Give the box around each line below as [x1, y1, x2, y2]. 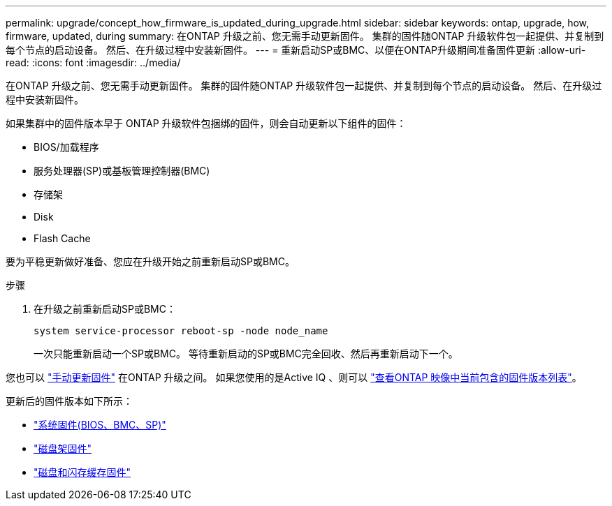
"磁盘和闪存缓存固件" [34, 466, 131, 478]
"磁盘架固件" [34, 442, 92, 454]
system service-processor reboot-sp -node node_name [34, 325, 328, 336]
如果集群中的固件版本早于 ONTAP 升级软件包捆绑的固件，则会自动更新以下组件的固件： [6, 117, 407, 129]
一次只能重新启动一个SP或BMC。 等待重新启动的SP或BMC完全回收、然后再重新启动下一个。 [34, 348, 458, 359]
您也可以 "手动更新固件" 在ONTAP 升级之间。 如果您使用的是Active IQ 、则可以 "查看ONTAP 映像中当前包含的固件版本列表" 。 [6, 371, 582, 383]
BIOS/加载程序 [34, 141, 99, 153]
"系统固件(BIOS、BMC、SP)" [34, 419, 166, 431]
